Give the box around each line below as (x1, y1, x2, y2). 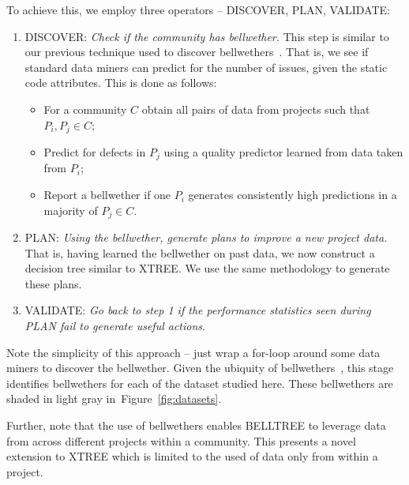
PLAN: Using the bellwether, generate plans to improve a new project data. (24, 229, 388, 246)
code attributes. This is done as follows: (24, 74, 217, 91)
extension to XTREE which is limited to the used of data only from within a (6, 448, 378, 464)
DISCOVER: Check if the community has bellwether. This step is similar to (24, 28, 389, 44)
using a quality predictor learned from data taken (163, 144, 403, 160)
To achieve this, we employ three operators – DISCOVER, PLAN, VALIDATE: (6, 2, 390, 17)
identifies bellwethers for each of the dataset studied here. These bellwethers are (6, 374, 393, 391)
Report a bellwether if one (43, 186, 171, 203)
